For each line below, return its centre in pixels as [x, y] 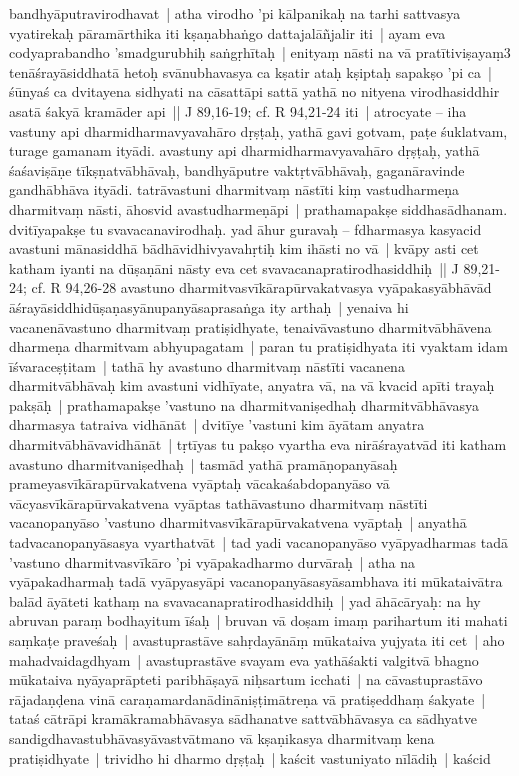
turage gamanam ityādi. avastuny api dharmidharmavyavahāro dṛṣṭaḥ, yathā [244, 150]
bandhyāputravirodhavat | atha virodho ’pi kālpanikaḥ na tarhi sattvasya [235, 13]
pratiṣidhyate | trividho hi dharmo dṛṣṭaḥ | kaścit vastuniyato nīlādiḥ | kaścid [250, 757]
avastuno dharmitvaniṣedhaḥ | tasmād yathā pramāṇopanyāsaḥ [203, 463]
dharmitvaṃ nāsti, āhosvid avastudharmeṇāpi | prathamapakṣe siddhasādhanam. [258, 208]
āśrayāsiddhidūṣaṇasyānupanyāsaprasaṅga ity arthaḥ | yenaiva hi [209, 306]
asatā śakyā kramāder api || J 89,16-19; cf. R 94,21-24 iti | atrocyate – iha [238, 110]
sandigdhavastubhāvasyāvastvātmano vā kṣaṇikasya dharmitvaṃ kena [222, 737]
